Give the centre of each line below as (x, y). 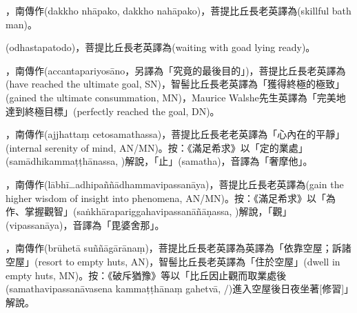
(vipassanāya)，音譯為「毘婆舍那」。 (85, 224)
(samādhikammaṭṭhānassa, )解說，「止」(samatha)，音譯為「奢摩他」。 (159, 161)
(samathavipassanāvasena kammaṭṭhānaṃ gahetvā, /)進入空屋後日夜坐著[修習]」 (177, 289)
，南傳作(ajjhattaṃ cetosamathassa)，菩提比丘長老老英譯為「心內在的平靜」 (175, 134)
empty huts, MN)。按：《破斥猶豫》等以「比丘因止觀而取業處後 (146, 275)
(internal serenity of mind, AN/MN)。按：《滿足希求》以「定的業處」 (157, 147)
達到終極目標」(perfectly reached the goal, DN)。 (113, 111)
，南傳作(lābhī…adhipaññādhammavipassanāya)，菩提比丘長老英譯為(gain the (175, 184)
